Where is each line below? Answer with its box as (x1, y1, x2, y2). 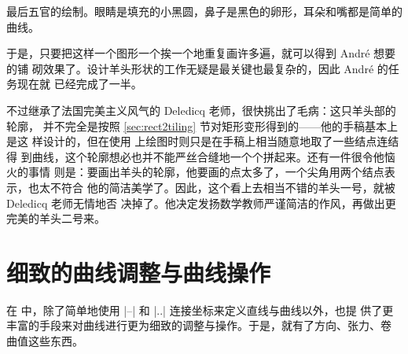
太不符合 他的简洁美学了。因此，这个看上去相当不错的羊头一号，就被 (39, 179, 395, 195)
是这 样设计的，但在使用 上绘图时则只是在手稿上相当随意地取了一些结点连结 (6, 133, 399, 149)
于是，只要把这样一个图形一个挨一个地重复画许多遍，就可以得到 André (6, 45, 370, 61)
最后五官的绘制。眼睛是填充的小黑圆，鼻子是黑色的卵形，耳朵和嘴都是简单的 (6, 3, 402, 19)
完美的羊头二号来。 (6, 210, 105, 227)
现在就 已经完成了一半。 (17, 76, 142, 92)
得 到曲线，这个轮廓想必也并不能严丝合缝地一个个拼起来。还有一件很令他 (6, 148, 384, 164)
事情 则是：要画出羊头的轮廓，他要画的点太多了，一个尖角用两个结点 (28, 164, 384, 180)
